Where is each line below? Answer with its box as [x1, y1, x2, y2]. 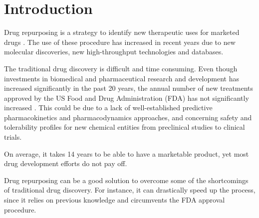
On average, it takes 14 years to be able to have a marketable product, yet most [4, 148, 249, 159]
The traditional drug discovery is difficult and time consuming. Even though [4, 63, 238, 73]
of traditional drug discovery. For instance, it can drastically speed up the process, [4, 185, 256, 195]
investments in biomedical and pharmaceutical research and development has [4, 73, 239, 83]
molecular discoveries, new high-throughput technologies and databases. [4, 46, 224, 57]
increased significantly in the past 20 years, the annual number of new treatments [4, 83, 254, 93]
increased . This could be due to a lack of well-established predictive [4, 102, 213, 113]
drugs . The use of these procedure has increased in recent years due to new [4, 36, 236, 47]
